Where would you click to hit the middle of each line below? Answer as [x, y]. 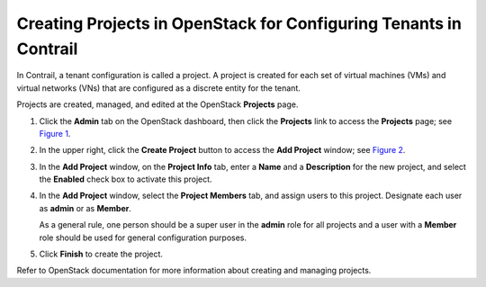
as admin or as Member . [85, 208]
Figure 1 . [55, 133]
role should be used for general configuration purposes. [143, 238]
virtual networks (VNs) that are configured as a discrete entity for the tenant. [159, 88]
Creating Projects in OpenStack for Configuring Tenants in [239, 23]
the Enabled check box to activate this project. [126, 179]
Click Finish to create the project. [101, 254]
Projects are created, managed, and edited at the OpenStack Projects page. [157, 104]
